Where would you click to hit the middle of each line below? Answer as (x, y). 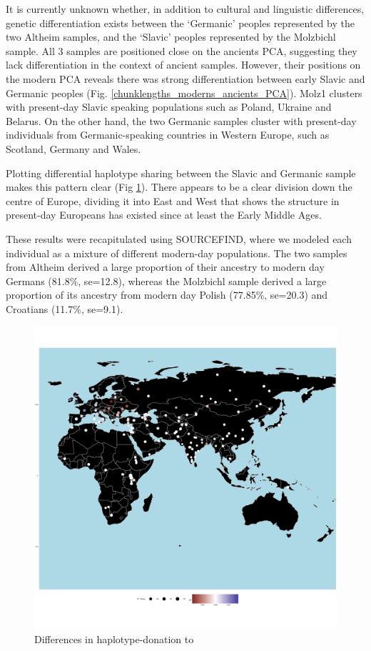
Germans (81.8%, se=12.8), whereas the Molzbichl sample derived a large (166, 280)
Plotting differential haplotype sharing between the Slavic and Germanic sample (181, 173)
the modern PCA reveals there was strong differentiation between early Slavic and (185, 78)
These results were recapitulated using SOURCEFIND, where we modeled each (179, 238)
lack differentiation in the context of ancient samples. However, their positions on (183, 65)
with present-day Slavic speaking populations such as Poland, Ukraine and (169, 107)
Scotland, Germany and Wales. (73, 148)
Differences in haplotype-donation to (114, 639)
